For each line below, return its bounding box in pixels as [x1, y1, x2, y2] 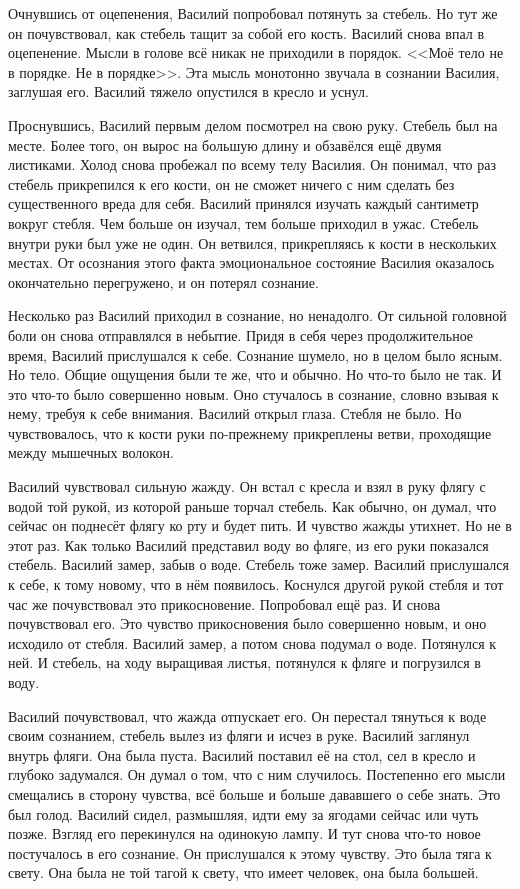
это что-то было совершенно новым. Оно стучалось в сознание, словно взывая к [8, 383, 499, 404]
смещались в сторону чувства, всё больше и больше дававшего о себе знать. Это [8, 783, 501, 804]
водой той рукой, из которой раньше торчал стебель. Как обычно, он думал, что [8, 495, 497, 516]
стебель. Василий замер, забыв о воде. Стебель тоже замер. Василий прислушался [8, 554, 509, 575]
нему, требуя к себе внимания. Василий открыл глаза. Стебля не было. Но [8, 403, 462, 424]
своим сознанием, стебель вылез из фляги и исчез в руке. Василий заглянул [8, 725, 470, 746]
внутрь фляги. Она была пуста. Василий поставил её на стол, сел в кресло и [8, 744, 476, 765]
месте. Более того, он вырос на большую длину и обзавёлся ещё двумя [8, 134, 442, 155]
